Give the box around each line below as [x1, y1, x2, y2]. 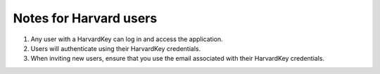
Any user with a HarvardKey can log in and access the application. [30, 35, 223, 43]
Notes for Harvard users [13, 10, 158, 26]
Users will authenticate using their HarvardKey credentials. [30, 44, 201, 52]
